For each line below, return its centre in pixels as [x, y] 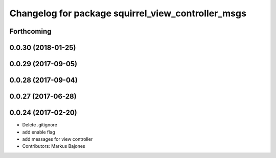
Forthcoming [30, 31]
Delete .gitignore [40, 125]
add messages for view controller [57, 139]
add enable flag [39, 132]
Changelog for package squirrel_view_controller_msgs [128, 13]
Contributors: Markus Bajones [54, 146]
